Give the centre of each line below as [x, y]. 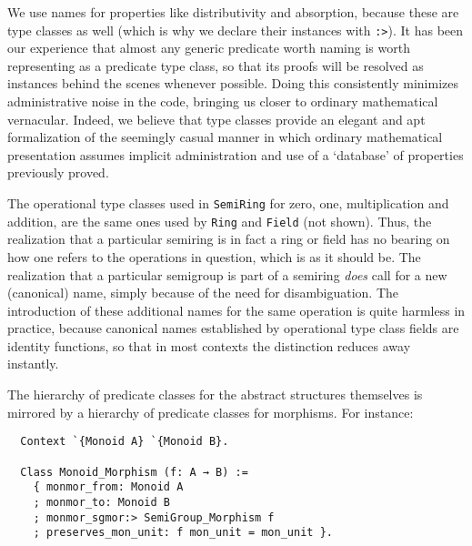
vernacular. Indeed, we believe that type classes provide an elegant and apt [216, 119]
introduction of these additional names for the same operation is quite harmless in [236, 310]
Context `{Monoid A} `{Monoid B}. [125, 442]
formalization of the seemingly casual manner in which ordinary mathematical [225, 137]
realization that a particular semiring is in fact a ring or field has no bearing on [229, 239]
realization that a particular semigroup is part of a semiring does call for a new [227, 274]
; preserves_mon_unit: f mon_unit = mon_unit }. [183, 533]
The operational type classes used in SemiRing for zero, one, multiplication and [228, 203]
